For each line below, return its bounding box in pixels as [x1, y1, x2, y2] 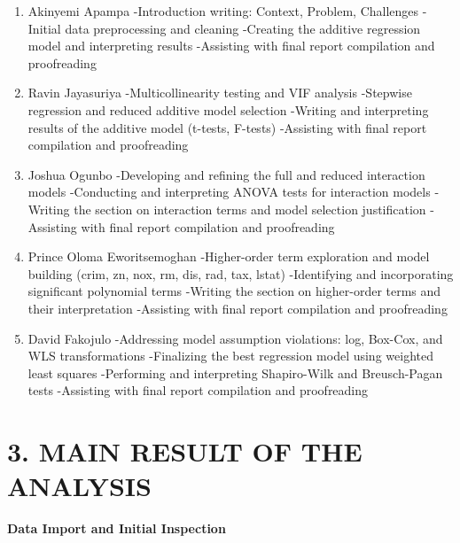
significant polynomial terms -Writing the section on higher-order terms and [27, 282, 441, 300]
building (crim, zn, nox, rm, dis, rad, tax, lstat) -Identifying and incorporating [27, 264, 454, 283]
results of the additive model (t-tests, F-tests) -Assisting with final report [27, 118, 427, 136]
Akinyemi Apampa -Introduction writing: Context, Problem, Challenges [27, 2, 419, 19]
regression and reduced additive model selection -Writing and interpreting [27, 100, 429, 119]
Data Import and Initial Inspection [7, 519, 226, 538]
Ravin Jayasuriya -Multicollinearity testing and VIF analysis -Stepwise [27, 83, 412, 102]
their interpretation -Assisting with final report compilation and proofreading [27, 299, 448, 317]
